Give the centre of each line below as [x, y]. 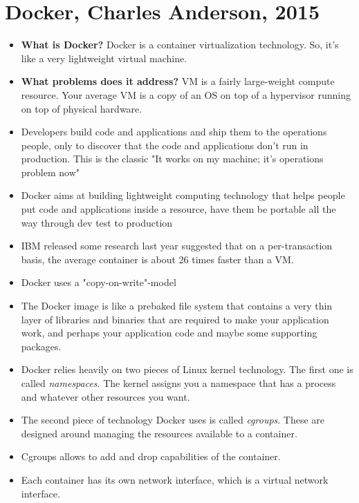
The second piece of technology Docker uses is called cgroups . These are [173, 420]
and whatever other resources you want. [105, 396]
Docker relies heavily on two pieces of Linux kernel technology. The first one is [187, 369]
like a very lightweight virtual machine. [104, 58]
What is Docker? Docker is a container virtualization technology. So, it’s [180, 45]
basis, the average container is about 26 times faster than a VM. [157, 259]
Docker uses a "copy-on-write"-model [99, 282]
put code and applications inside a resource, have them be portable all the [178, 209]
